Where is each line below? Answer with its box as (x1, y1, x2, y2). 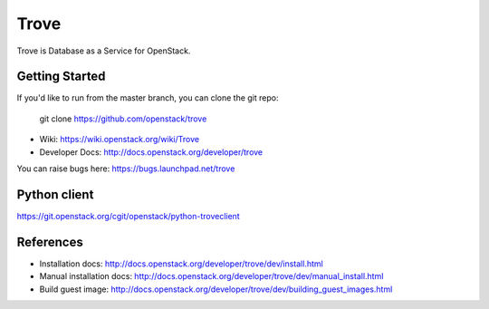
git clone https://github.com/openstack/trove (39, 113, 207, 124)
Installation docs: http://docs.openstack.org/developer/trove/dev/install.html (39, 258, 323, 269)
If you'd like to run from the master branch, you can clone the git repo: (16, 92, 279, 103)
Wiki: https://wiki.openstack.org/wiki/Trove (39, 134, 199, 145)
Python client (16, 187, 94, 202)
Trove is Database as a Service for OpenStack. (16, 45, 191, 56)
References (16, 234, 83, 249)
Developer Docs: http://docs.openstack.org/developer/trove (39, 146, 264, 158)
